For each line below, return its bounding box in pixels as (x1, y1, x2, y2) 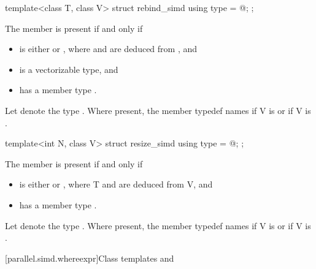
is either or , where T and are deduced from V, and (19, 178, 213, 191)
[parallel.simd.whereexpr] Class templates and (5, 251, 174, 264)
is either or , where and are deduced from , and (19, 42, 198, 55)
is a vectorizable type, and (19, 63, 118, 75)
